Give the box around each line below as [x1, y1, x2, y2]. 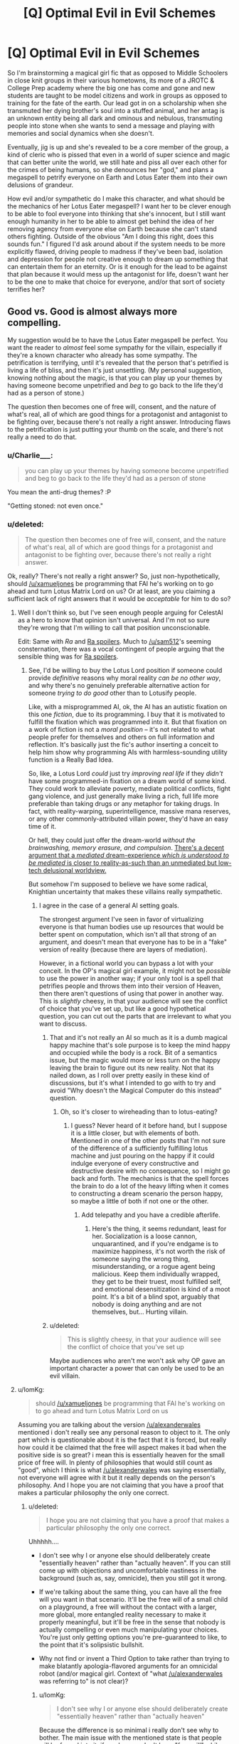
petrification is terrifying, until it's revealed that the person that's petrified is [7, 358, 229, 367]
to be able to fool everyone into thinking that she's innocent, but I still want [7, 209, 226, 218]
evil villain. [49, 1371, 80, 1381]
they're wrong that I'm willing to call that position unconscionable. [17, 624, 211, 632]
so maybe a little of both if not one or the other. [70, 1197, 209, 1206]
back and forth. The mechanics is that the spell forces [70, 1174, 229, 1183]
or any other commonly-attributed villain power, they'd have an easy [28, 814, 229, 823]
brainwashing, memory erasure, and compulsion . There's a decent [28, 844, 225, 852]
